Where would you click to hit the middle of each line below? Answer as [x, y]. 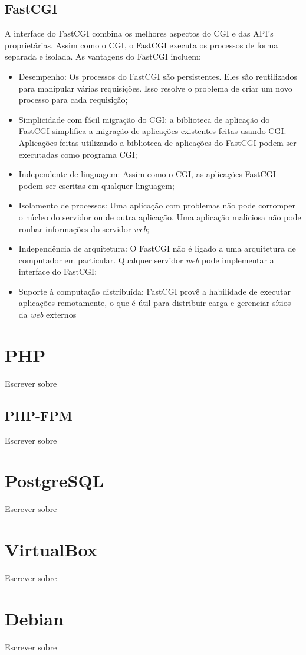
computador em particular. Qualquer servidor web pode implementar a [146, 260]
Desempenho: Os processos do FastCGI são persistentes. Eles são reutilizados [158, 76]
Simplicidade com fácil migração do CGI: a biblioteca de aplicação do [144, 119]
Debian [34, 618]
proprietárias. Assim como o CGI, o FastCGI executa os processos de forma [142, 45]
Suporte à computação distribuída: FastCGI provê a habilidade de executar [154, 291]
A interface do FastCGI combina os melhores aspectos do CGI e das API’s [139, 33]
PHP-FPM [39, 415]
